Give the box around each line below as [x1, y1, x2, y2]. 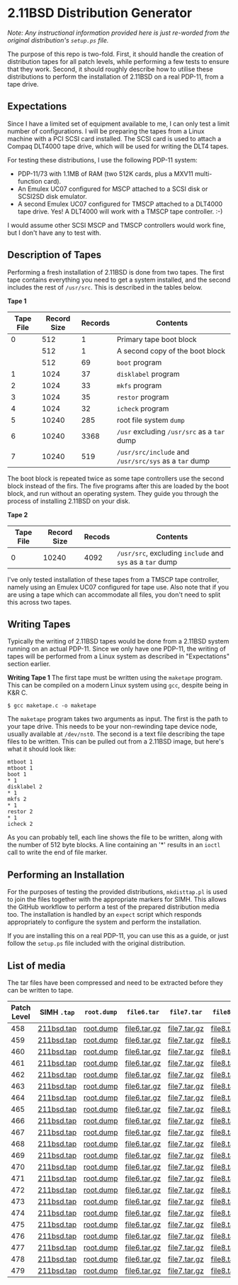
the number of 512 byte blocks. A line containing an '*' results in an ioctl [7, 841, 221, 849]
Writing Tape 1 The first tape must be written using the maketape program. [7, 673, 223, 682]
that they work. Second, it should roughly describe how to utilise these [7, 65, 214, 73]
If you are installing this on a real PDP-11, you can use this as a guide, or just [7, 932, 229, 940]
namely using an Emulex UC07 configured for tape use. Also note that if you [7, 583, 229, 591]
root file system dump [116, 415, 186, 425]
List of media [7, 959, 66, 971]
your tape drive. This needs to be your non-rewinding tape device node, [7, 722, 217, 731]
